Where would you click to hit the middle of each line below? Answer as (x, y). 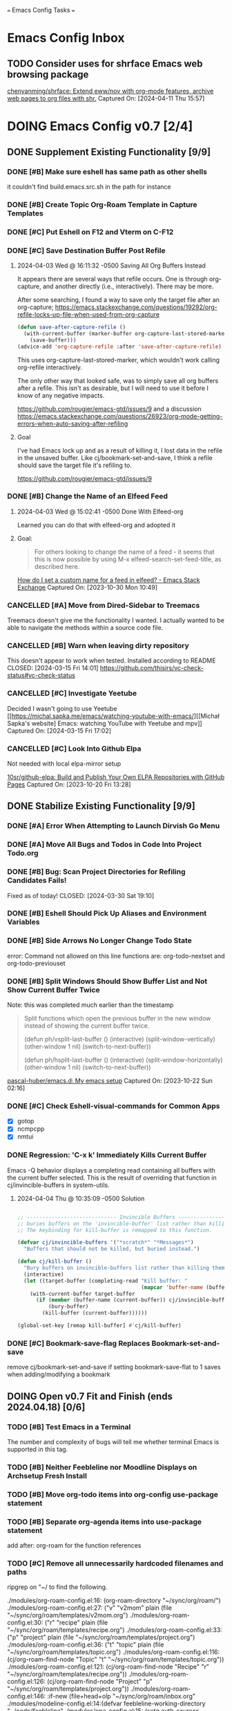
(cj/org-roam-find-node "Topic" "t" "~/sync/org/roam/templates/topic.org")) (116, 1660)
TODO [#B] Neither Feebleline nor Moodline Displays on (102, 1467)
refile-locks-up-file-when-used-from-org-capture (88, 315)
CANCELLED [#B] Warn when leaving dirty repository (98, 646)
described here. (57, 566)
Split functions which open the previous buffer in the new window (117, 1019)
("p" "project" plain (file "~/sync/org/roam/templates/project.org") (101, 1638)
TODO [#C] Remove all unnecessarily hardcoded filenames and (115, 1563)
